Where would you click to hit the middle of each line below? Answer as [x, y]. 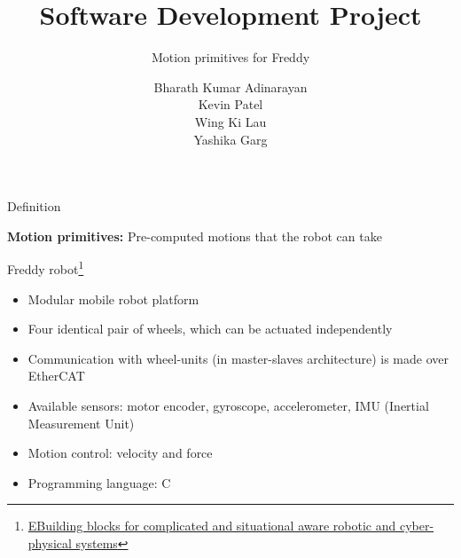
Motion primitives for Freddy [230, 57]
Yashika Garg [230, 139]
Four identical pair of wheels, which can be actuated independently [210, 329]
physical [50, 542]
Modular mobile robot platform [113, 299]
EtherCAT [56, 376]
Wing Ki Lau [230, 121]
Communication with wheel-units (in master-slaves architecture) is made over [238, 358]
